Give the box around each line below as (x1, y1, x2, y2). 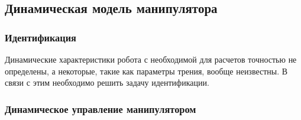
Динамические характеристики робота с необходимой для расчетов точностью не (5, 53, 297, 65)
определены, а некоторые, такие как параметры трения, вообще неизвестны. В (5, 64, 288, 77)
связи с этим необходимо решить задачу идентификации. (5, 76, 209, 89)
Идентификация (5, 30, 76, 44)
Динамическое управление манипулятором (5, 101, 196, 116)
